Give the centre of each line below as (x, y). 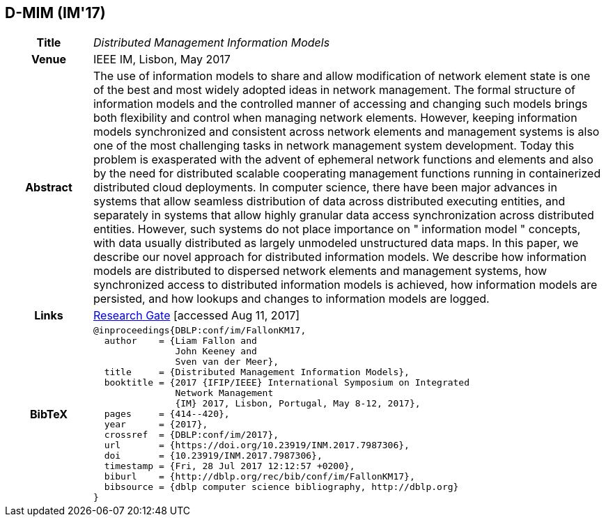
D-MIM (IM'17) (55, 13)
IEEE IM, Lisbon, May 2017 (162, 60)
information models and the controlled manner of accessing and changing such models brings (340, 104)
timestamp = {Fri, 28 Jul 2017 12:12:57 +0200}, (230, 466)
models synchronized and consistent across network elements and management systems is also (346, 132)
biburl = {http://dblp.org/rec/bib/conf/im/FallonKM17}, (259, 477)
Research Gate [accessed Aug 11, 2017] (196, 316)
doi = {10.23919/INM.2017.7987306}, (213, 456)
